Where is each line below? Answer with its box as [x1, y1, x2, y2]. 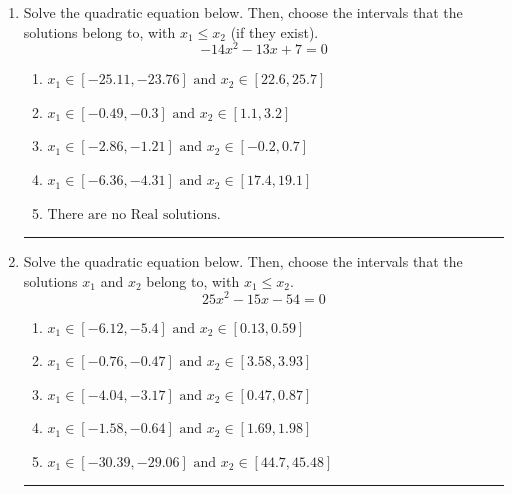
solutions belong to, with [23, 21, 176, 42]
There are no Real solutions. [47, 207, 221, 222]
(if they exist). [230, 21, 319, 42]
